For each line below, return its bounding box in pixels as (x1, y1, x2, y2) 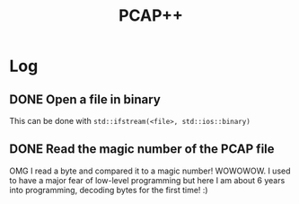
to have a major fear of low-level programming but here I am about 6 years (9, 174, 286, 185)
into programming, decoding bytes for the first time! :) (9, 184, 208, 195)
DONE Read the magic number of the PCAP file (9, 141, 276, 157)
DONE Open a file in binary (9, 92, 162, 107)
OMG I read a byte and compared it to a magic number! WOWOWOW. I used (9, 165, 291, 176)
